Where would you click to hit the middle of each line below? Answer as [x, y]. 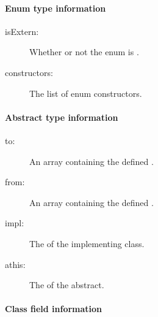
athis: [15, 264]
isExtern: [22, 31]
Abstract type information [62, 117]
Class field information [54, 309]
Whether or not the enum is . [84, 52]
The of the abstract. [67, 285]
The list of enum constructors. [86, 93]
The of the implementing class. [87, 243]
